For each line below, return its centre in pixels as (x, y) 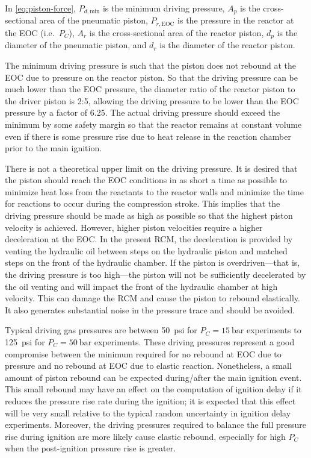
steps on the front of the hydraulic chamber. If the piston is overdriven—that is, (152, 262)
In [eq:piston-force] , (40, 8)
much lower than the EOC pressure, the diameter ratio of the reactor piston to (150, 89)
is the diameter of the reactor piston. (227, 45)
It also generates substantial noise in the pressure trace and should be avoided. (150, 309)
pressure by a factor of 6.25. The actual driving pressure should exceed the (143, 112)
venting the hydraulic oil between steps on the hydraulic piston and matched (146, 250)
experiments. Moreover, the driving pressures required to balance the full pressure (155, 425)
